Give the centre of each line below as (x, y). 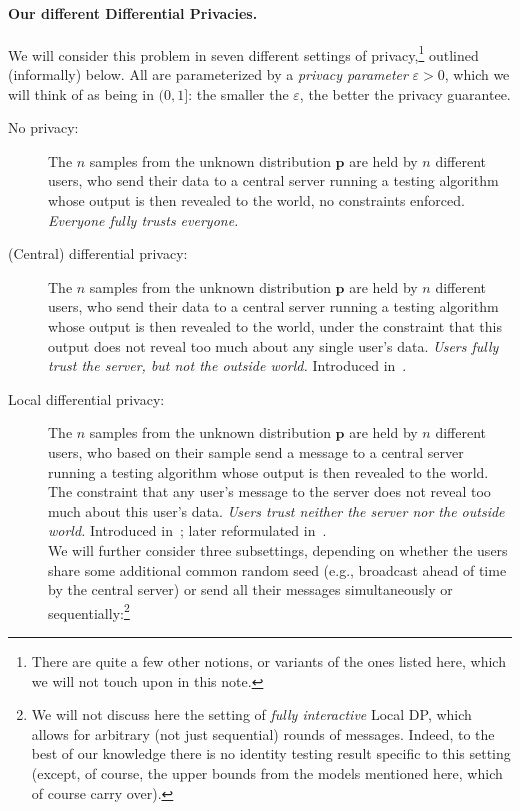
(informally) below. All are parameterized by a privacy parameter (208, 74)
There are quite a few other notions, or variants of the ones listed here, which (268, 660)
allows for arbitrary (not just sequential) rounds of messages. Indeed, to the (263, 733)
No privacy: (43, 127)
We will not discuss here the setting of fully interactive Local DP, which (251, 714)
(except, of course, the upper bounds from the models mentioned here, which (267, 772)
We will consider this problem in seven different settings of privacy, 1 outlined (243, 53)
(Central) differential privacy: (98, 253)
